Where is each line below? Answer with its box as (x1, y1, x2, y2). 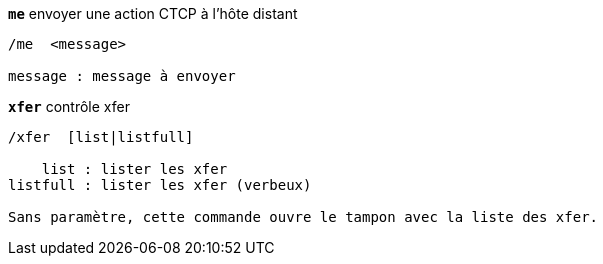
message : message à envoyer (8, 68, 236, 84)
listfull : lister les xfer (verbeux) (8, 177, 312, 193)
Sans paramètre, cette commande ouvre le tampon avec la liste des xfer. (8, 209, 599, 225)
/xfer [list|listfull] (8, 129, 194, 145)
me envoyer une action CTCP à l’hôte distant (8, 5, 298, 22)
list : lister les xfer (41, 161, 228, 177)
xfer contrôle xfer (8, 98, 130, 115)
